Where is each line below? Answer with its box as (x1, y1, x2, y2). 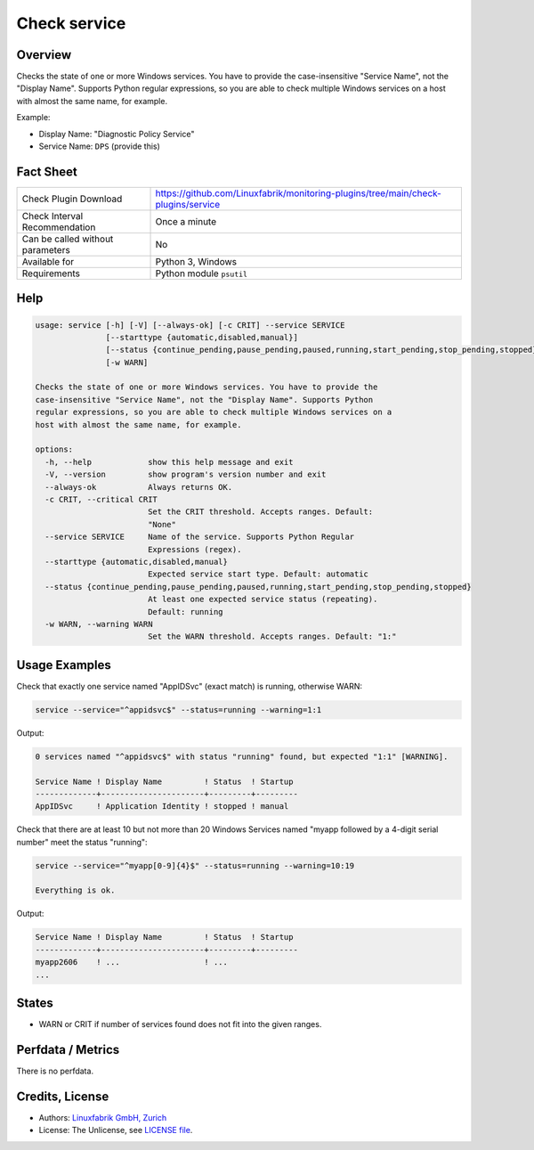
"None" (147, 519, 177, 529)
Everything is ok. (35, 885, 116, 895)
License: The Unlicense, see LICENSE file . (38, 1125, 193, 1136)
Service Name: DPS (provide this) (38, 141, 160, 151)
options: (35, 445, 74, 454)
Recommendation (21, 221, 96, 233)
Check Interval (21, 209, 84, 222)
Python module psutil (155, 267, 248, 280)
